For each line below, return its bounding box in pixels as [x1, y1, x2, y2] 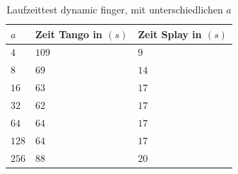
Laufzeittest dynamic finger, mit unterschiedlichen [6, 2, 223, 16]
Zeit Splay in [138, 26, 202, 41]
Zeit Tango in [35, 26, 102, 41]
